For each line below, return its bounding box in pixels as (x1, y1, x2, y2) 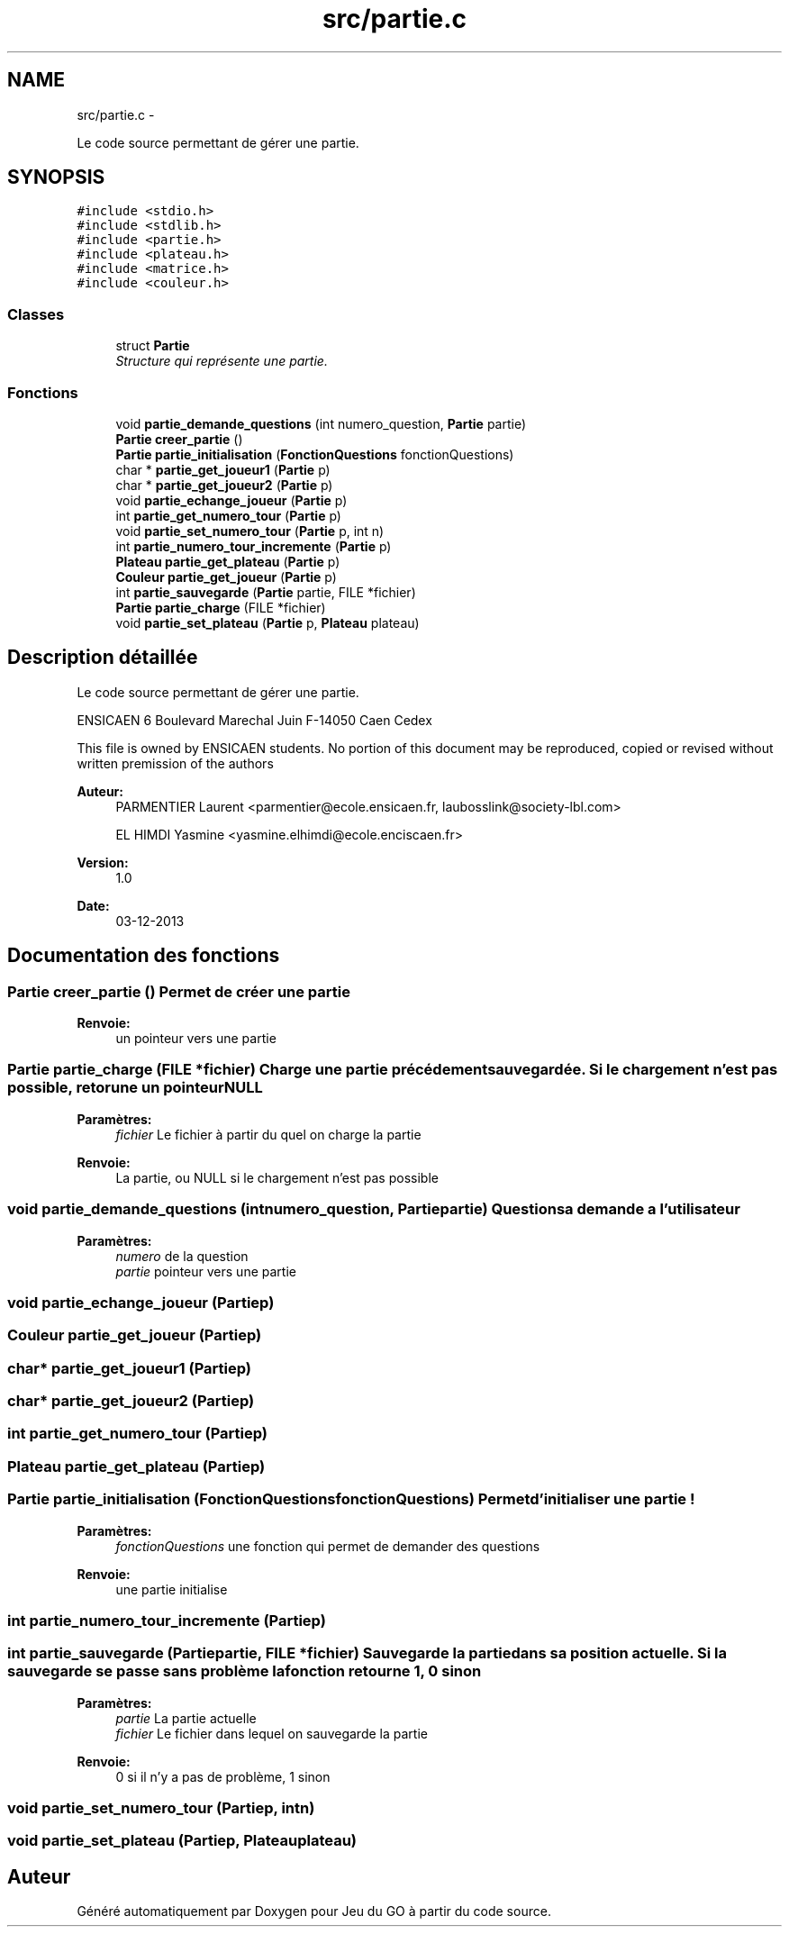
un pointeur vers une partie (115, 1031, 277, 1046)
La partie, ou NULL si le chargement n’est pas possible (115, 1169, 439, 1185)
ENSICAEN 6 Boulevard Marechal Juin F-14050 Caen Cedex (77, 712, 432, 728)
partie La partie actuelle (115, 1710, 257, 1726)
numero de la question (115, 1248, 249, 1264)
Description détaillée (7, 646, 198, 669)
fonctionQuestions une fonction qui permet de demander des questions (115, 1538, 540, 1554)
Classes (7, 304, 65, 323)
